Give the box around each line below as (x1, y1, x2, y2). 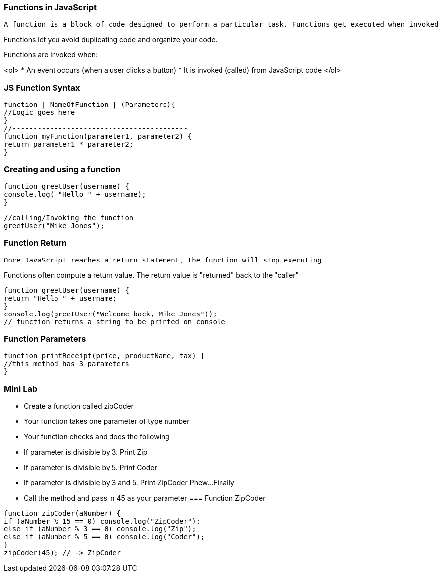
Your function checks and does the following (24, 432, 169, 441)
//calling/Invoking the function (4, 213, 134, 222)
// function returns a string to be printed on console (4, 317, 225, 326)
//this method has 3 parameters (4, 360, 129, 368)
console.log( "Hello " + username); (4, 190, 146, 198)
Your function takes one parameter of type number (24, 417, 190, 426)
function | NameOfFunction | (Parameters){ (4, 101, 175, 109)
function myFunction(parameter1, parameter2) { (4, 132, 192, 141)
